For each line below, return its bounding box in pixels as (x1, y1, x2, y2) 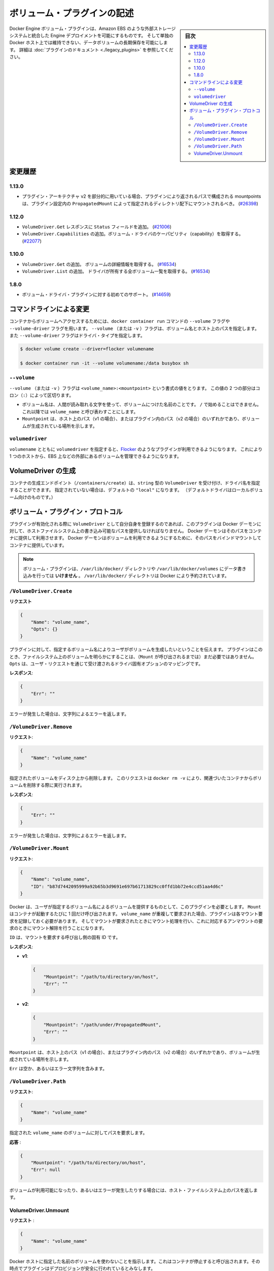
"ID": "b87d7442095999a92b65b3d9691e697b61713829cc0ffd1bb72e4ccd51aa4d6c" (30, 884, 224, 889)
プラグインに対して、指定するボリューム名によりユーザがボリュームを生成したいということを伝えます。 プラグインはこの (9, 646, 263, 653)
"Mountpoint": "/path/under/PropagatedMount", (43, 1022, 162, 1027)
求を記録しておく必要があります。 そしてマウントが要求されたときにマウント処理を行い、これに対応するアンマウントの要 (9, 918, 263, 924)
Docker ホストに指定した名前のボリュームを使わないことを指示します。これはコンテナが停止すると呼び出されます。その (9, 1258, 261, 1264)
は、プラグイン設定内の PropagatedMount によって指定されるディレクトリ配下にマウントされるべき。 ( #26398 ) (22, 200, 258, 206)
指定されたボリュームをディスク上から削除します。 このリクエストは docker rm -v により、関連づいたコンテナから (9, 775, 253, 781)
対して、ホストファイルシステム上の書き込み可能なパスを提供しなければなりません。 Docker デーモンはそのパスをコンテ (9, 528, 262, 534)
